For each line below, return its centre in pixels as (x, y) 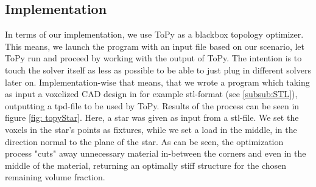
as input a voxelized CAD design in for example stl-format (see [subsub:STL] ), (151, 94)
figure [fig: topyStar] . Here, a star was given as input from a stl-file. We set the (152, 117)
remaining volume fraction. (55, 177)
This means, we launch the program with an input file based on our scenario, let (155, 46)
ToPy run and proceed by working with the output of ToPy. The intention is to (153, 58)
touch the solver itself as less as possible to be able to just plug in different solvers (158, 70)
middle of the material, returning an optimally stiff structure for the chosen (146, 165)
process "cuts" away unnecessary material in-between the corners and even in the (156, 153)
